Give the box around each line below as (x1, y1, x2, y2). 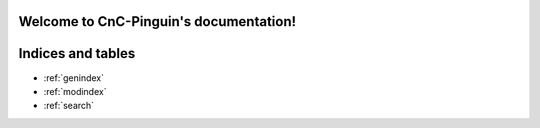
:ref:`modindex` (43, 85, 107, 97)
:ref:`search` (43, 100, 95, 112)
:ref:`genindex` (43, 71, 105, 84)
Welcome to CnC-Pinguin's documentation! (18, 13, 297, 30)
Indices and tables (18, 45, 136, 62)
